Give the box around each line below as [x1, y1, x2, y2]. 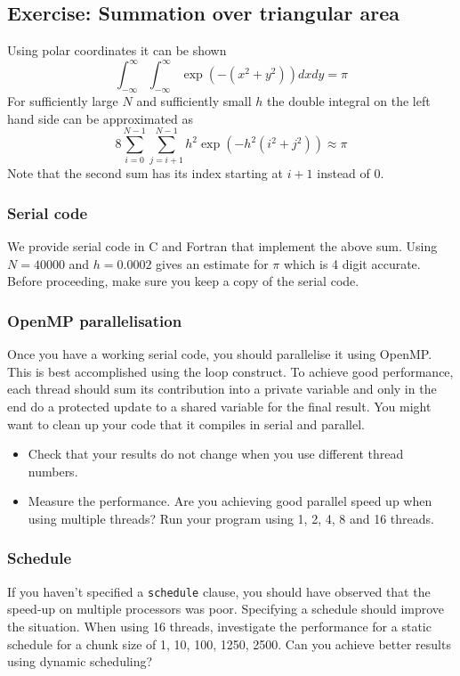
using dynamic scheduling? [7, 652, 153, 671]
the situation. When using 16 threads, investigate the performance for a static [7, 617, 432, 636]
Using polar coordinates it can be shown [7, 41, 227, 60]
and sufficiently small [136, 92, 252, 110]
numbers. [28, 461, 78, 480]
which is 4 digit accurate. [283, 254, 421, 273]
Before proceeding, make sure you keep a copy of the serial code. [7, 272, 359, 290]
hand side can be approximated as [7, 109, 194, 127]
